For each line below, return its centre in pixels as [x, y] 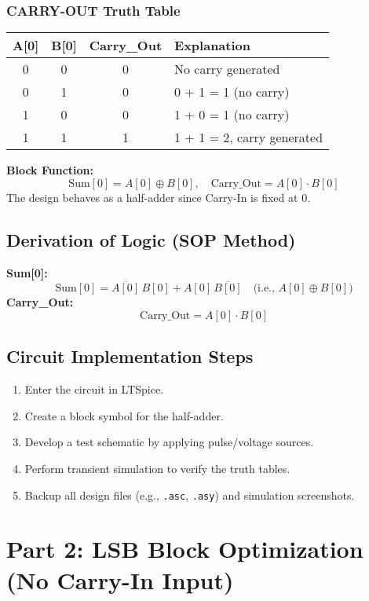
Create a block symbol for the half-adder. [124, 415]
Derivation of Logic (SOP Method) [151, 239]
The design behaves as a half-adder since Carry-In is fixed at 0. [159, 197]
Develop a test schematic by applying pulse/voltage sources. [169, 442]
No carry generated [227, 69]
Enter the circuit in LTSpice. [94, 389]
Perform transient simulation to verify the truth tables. [157, 468]
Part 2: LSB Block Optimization [185, 549]
